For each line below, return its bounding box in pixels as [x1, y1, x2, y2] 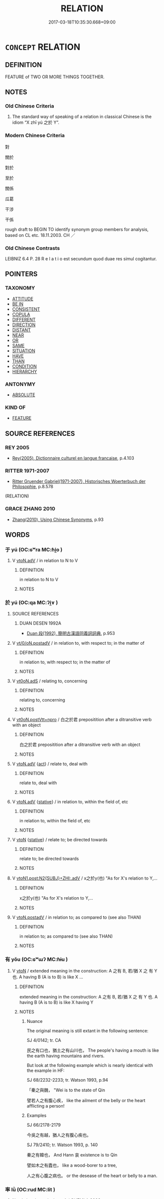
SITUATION [12, 348, 36, 354]
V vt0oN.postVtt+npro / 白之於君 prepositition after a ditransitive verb [12, 716, 152, 722]
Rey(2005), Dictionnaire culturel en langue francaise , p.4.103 [12, 455, 134, 461]
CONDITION [12, 363, 37, 369]
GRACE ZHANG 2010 [5, 505, 55, 512]
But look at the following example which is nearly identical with [26, 1062, 153, 1068]
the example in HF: [26, 1067, 65, 1073]
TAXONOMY [5, 285, 35, 292]
